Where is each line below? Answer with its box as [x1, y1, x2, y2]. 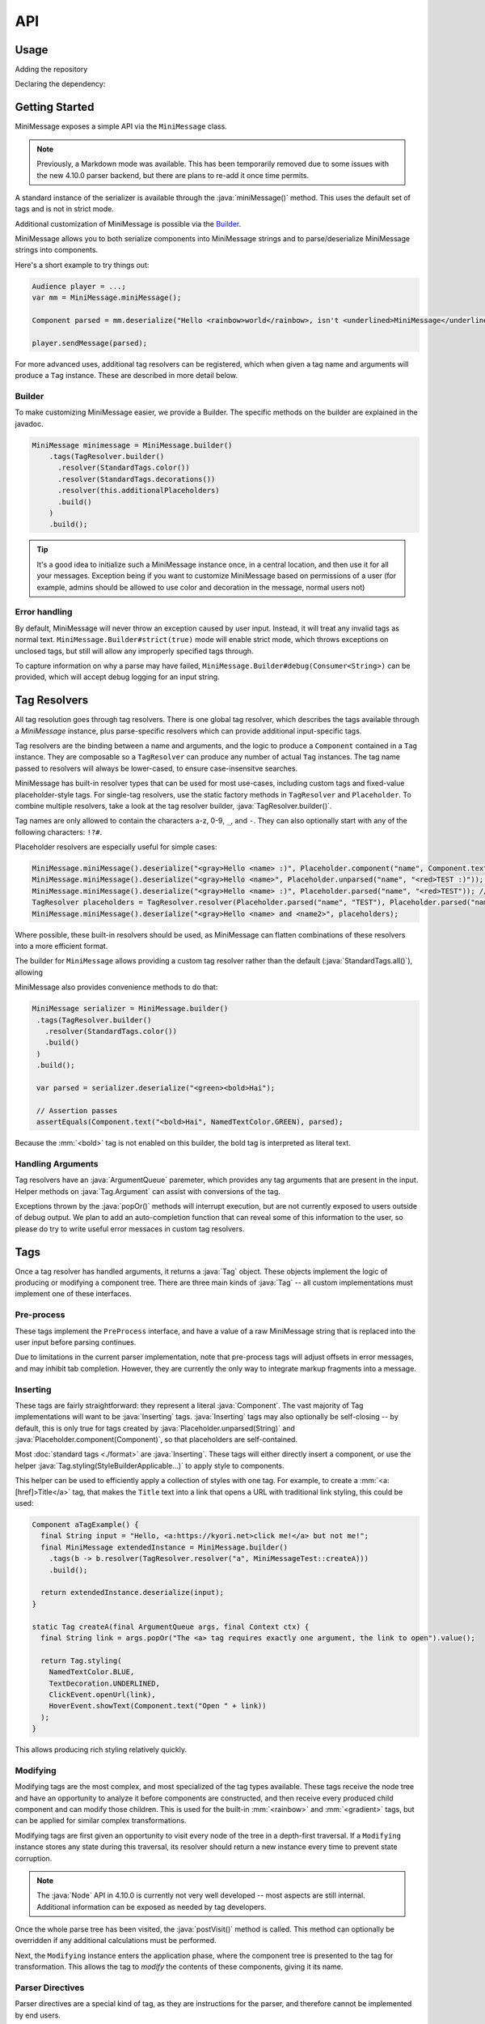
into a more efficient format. [15, 942, 108, 951]
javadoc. [15, 419, 44, 428]
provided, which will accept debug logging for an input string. [15, 672, 220, 682]
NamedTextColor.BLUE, [48, 1668, 135, 1677]
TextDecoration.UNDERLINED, [48, 1678, 161, 1688]
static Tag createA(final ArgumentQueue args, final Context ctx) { [32, 1622, 310, 1631]
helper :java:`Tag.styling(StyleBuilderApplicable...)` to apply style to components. [15, 1461, 285, 1470]
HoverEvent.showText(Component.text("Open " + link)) [48, 1701, 267, 1711]
